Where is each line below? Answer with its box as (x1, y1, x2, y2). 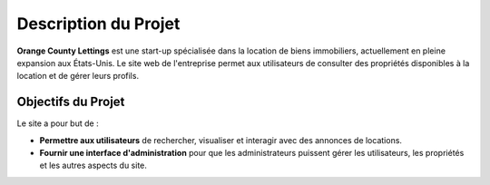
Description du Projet (16, 14, 181, 34)
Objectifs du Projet (16, 94, 125, 110)
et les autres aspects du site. (39, 160, 147, 171)
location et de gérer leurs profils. (16, 71, 140, 82)
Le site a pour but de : (16, 118, 99, 129)
